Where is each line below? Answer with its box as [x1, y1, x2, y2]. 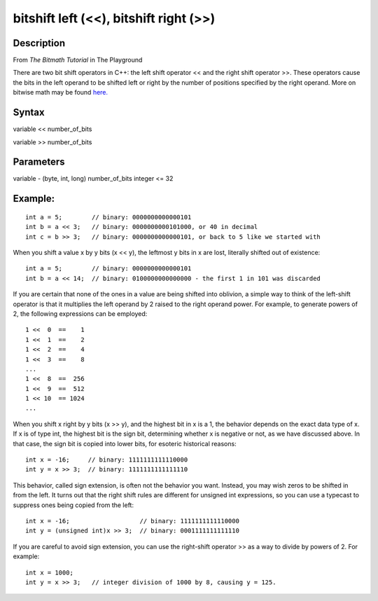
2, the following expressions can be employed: [13, 309, 148, 318]
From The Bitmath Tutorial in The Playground [13, 56, 143, 64]
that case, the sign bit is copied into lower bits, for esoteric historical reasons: [13, 439, 237, 448]
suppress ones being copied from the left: [13, 501, 134, 509]
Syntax [13, 106, 45, 118]
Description [13, 37, 66, 49]
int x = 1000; [25, 568, 73, 576]
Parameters [13, 156, 65, 168]
